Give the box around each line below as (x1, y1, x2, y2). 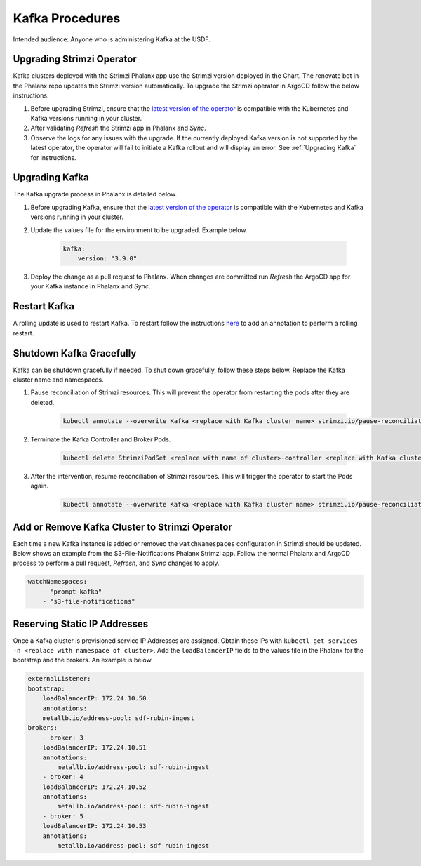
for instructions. (30, 153, 76, 161)
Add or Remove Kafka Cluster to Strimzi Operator (13, 521, 233, 533)
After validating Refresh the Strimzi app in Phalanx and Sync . (30, 124, 206, 133)
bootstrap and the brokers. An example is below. (13, 656, 154, 665)
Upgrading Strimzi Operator (13, 53, 137, 65)
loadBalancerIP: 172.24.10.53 (42, 822, 147, 830)
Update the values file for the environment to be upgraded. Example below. (30, 225, 248, 234)
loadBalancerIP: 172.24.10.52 (42, 782, 147, 791)
